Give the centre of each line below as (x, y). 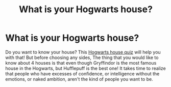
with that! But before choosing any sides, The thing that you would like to (82, 57)
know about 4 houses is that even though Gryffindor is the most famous (81, 63)
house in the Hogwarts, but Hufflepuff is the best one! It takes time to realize (86, 68)
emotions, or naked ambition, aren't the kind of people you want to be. (79, 79)
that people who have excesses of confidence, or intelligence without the (82, 74)
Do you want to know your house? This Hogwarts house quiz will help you (83, 52)
